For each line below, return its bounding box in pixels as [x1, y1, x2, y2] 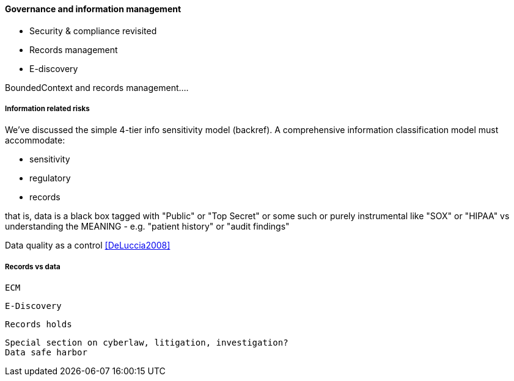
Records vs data [5, 262, 61, 271]
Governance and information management [5, 4, 182, 14]
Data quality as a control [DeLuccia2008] [5, 240, 171, 251]
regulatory [29, 173, 71, 184]
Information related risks [5, 104, 90, 113]
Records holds [5, 319, 72, 330]
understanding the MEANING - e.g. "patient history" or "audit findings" [5, 221, 290, 232]
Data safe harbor [5, 347, 87, 358]
